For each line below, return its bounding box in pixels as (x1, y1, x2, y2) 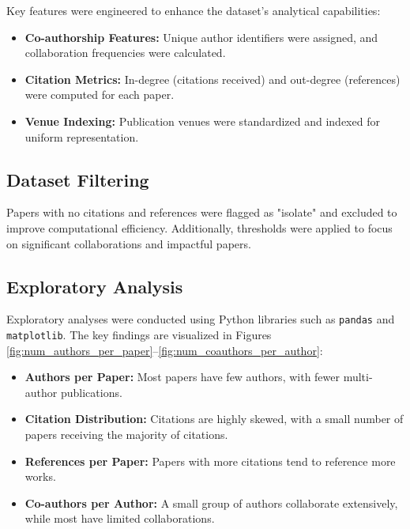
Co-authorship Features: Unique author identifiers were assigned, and (24, 28, 378, 45)
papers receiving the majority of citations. (24, 426, 228, 443)
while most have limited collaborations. (24, 510, 215, 527)
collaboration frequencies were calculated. (24, 44, 226, 61)
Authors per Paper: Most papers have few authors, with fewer (24, 368, 340, 385)
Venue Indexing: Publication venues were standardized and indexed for (24, 112, 380, 129)
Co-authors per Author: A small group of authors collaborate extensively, (24, 494, 398, 511)
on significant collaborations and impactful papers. (6, 235, 251, 251)
